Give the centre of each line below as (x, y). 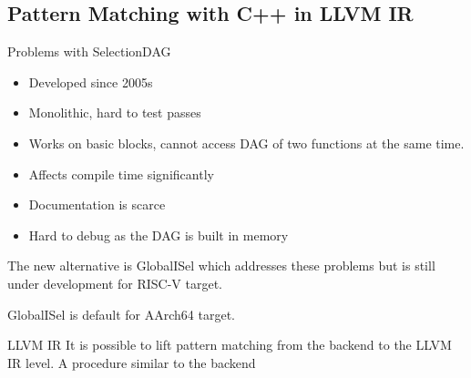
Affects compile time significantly (121, 174)
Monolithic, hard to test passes (115, 112)
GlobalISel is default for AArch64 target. (121, 314)
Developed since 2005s (91, 82)
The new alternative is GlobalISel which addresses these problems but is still (221, 266)
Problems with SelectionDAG (89, 51)
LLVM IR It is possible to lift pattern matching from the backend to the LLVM (230, 345)
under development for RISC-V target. (115, 283)
